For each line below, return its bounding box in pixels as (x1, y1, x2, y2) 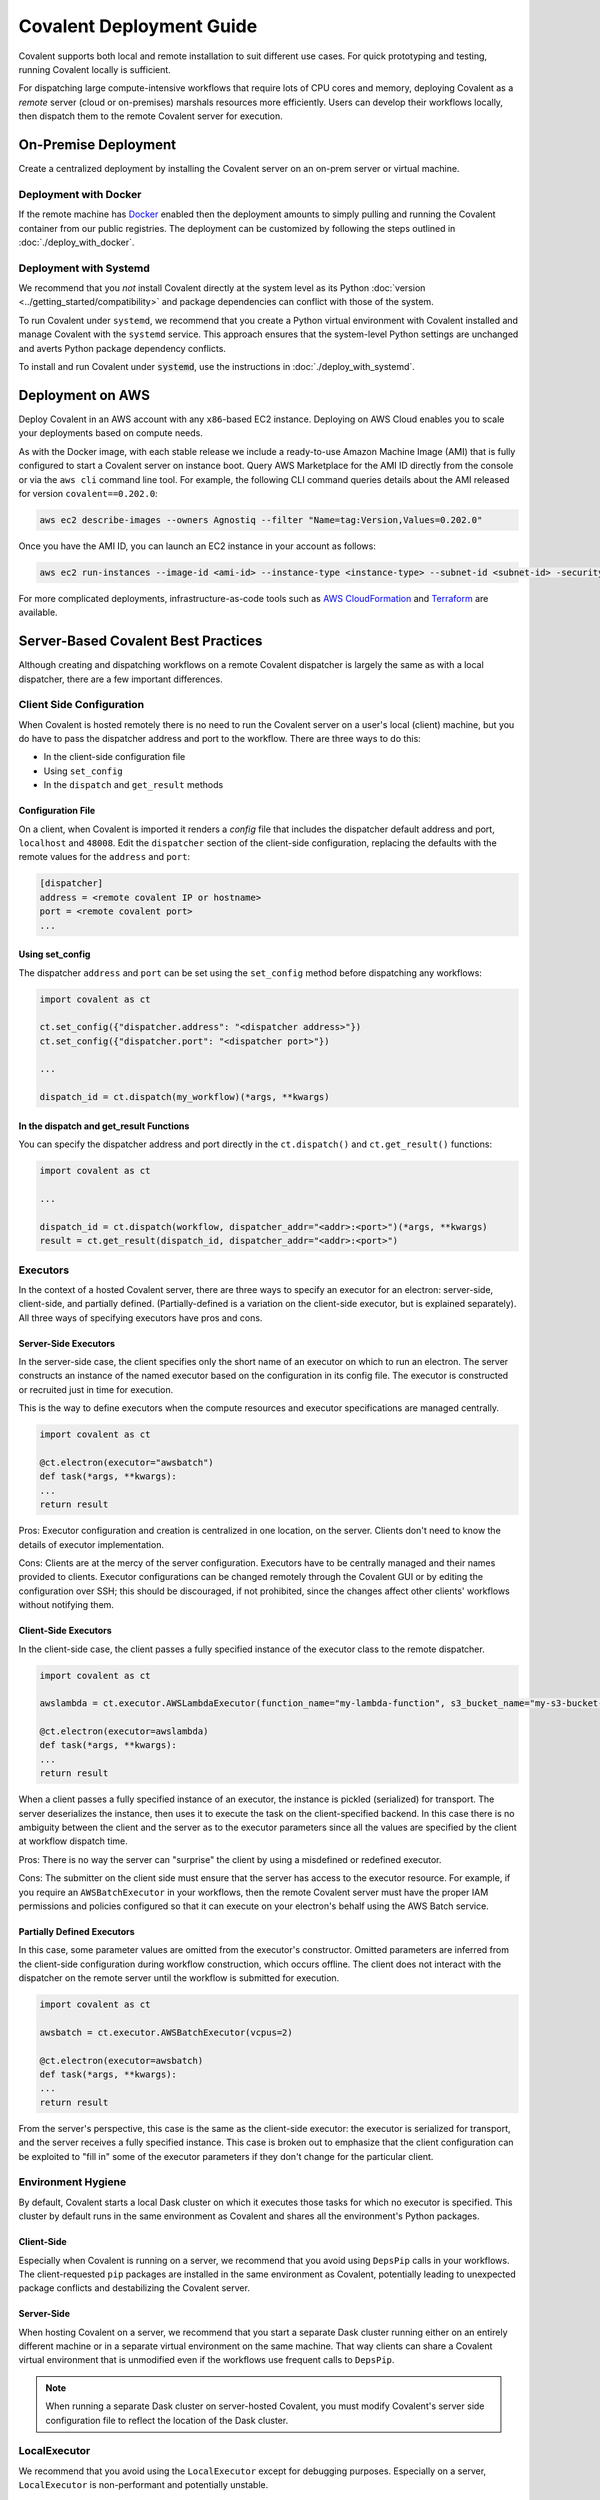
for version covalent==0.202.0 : (18, 487, 159, 499)
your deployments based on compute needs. (18, 427, 204, 439)
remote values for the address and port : (18, 851, 190, 863)
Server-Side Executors (18, 1337, 115, 1349)
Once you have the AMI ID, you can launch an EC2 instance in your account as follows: (18, 540, 377, 552)
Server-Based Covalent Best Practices (18, 633, 263, 650)
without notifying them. (18, 1599, 115, 1611)
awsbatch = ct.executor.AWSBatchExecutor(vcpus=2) (39, 2026, 294, 2038)
